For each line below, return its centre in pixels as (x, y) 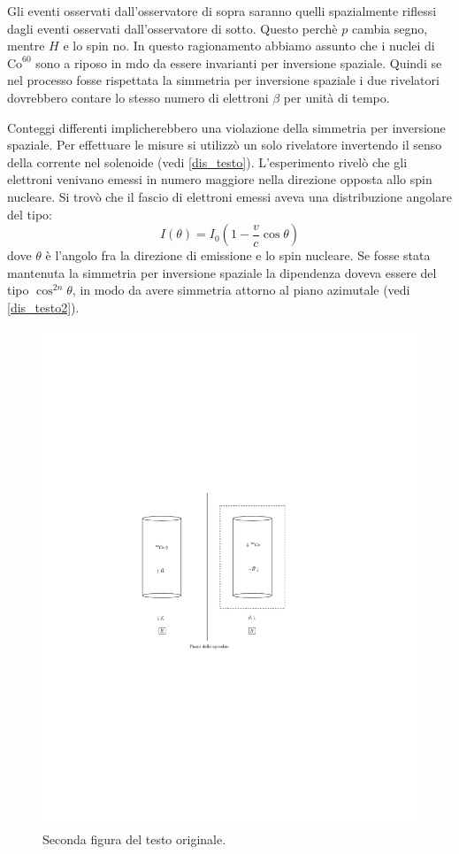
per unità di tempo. (337, 97)
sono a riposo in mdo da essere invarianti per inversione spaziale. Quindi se (239, 62)
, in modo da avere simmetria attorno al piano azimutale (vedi (241, 290)
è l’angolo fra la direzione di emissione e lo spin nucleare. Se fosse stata (238, 255)
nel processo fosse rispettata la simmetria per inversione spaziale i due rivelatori (223, 80)
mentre (26, 46)
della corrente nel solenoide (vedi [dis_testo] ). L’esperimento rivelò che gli (207, 162)
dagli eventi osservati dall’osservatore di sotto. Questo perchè (172, 28)
